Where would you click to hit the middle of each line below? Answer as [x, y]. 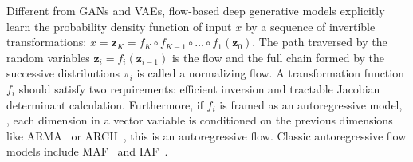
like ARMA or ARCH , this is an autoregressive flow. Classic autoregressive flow [206, 135]
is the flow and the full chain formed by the [278, 57]
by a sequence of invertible [310, 26]
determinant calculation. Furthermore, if [105, 104]
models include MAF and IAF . [87, 151]
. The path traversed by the [320, 42]
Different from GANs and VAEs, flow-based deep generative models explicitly [196, 10]
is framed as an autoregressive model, [311, 104]
